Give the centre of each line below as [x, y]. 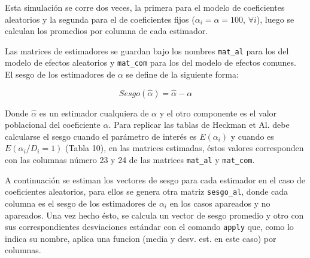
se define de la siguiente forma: [182, 74]
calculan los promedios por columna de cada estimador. [107, 31]
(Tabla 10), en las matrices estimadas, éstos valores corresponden [185, 148]
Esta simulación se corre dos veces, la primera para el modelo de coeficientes [145, 7]
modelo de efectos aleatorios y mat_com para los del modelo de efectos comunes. [151, 62]
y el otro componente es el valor [218, 113]
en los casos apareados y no [220, 203]
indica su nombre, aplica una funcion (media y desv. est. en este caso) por [141, 238]
